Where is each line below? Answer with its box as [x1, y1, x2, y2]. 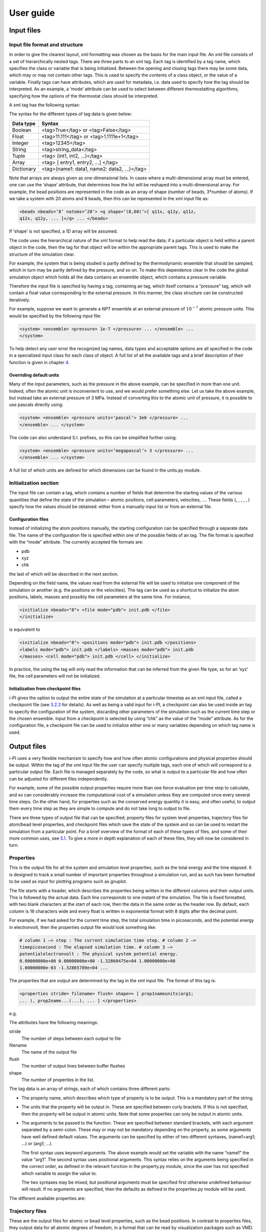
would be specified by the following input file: [9, 313, 102, 319]
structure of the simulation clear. [9, 251, 75, 257]
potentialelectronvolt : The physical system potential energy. [19, 951, 178, 957]
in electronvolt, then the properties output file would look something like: [9, 924, 157, 930]
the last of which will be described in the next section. [9, 571, 119, 577]
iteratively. [9, 297, 31, 303]
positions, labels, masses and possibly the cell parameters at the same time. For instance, [9, 594, 192, 600]
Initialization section [9, 479, 59, 486]
